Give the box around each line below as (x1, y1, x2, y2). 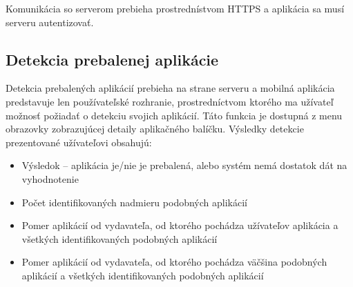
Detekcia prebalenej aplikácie (6, 48, 219, 70)
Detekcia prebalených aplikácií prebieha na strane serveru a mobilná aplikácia (6, 81, 335, 95)
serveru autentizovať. (6, 14, 94, 29)
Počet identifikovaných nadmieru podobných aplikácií (21, 195, 247, 209)
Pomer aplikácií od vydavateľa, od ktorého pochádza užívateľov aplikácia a (21, 218, 338, 232)
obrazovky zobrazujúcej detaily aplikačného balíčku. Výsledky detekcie (6, 121, 304, 136)
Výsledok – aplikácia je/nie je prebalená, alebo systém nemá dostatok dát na (21, 158, 347, 172)
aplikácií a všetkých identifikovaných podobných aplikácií (21, 268, 264, 282)
